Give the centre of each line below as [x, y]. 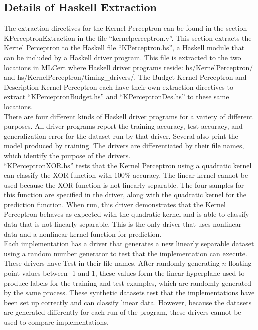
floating [240, 263]
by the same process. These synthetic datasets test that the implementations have [129, 292]
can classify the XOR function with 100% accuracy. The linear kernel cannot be [126, 175]
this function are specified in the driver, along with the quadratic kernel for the [125, 194]
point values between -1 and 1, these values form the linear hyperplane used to [124, 273]
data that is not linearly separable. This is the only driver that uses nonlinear [123, 224]
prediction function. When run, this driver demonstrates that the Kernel [115, 204]
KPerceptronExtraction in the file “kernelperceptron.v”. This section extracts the [128, 38]
